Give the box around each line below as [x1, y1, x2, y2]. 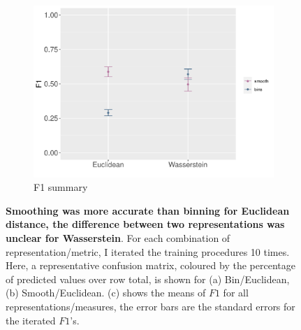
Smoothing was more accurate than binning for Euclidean [6, 203, 290, 217]
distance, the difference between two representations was [6, 217, 285, 231]
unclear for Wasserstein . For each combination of [6, 230, 230, 245]
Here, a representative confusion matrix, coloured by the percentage [6, 258, 295, 273]
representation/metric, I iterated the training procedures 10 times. [6, 244, 290, 259]
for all [223, 285, 249, 300]
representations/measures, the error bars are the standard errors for [6, 299, 295, 313]
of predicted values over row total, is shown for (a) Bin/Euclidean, [6, 271, 290, 286]
